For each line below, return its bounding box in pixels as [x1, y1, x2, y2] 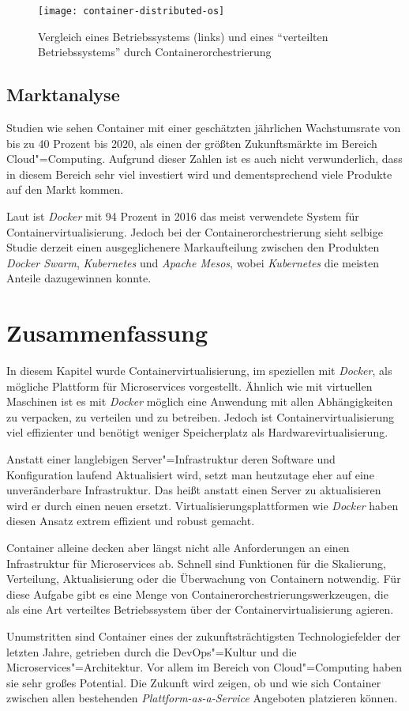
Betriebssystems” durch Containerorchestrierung [38, 43, 272, 60]
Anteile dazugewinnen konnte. [6, 270, 152, 286]
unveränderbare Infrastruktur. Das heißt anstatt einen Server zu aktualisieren [6, 482, 381, 498]
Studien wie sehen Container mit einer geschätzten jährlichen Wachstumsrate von [6, 119, 401, 136]
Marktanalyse [6, 82, 120, 107]
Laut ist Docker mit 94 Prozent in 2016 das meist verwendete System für [6, 208, 359, 225]
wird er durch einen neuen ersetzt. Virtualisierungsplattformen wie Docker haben [6, 497, 399, 513]
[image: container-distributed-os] [38, 6, 225, 17]
